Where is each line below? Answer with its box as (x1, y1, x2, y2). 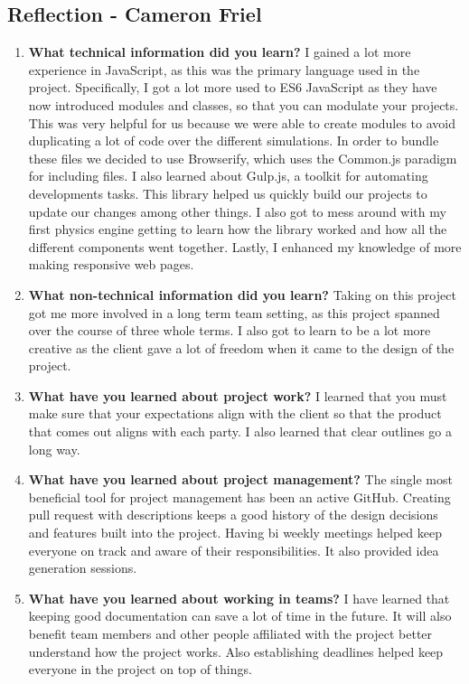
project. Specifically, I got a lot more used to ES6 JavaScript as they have (28, 78, 437, 97)
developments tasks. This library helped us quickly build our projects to (28, 183, 427, 202)
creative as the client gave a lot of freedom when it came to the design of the (28, 338, 455, 357)
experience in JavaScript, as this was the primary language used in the (28, 60, 420, 79)
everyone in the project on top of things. (28, 660, 252, 679)
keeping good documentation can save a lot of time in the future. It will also (28, 606, 452, 625)
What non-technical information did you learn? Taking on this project (28, 285, 456, 304)
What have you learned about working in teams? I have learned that (28, 588, 450, 607)
